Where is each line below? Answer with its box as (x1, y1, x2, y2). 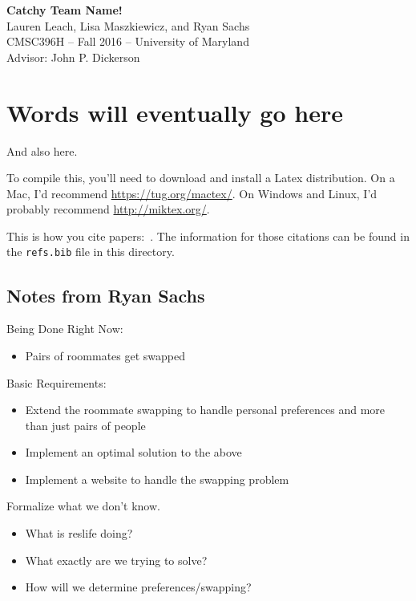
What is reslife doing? (25, 525, 133, 542)
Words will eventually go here (6, 95, 343, 128)
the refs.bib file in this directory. (6, 243, 175, 260)
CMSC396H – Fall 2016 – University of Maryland (6, 33, 249, 50)
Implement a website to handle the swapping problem (25, 470, 289, 487)
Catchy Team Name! (6, 2, 123, 18)
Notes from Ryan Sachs (6, 282, 205, 307)
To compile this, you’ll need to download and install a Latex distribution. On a (6, 169, 395, 186)
